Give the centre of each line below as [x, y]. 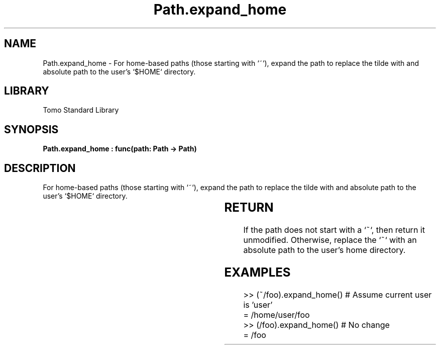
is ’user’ [258, 304]
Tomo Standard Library [81, 110]
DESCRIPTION [40, 168]
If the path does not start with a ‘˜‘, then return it [334, 230]
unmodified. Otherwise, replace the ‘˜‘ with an [330, 240]
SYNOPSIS [31, 129]
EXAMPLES [257, 272]
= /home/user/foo [277, 315]
